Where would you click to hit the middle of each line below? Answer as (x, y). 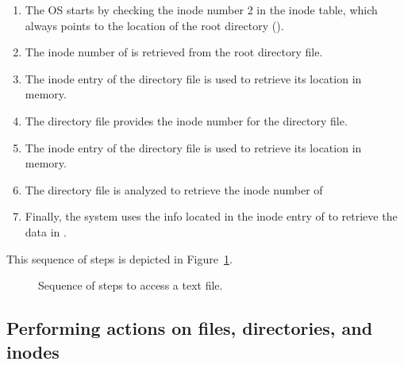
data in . (46, 231)
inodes (33, 351)
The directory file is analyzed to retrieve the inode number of (174, 189)
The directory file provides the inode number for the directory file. (186, 120)
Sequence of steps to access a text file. (131, 285)
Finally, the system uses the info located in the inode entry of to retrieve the (211, 216)
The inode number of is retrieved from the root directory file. (174, 52)
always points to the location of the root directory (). (154, 25)
